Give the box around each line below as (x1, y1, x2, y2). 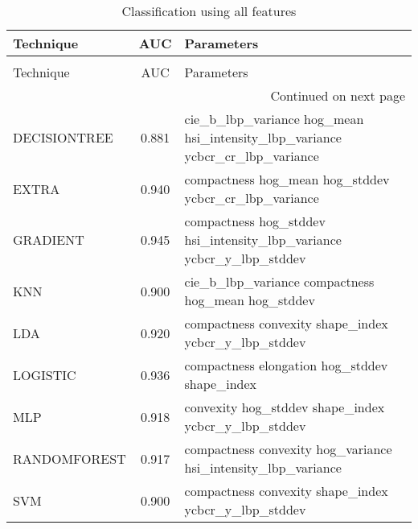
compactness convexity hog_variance (184, 440, 392, 458)
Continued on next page (270, 86, 405, 105)
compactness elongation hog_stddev (184, 356, 388, 374)
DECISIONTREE (13, 128, 113, 147)
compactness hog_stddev (184, 212, 326, 230)
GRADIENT (13, 230, 84, 249)
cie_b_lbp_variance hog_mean (184, 110, 364, 128)
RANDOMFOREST (13, 448, 126, 468)
